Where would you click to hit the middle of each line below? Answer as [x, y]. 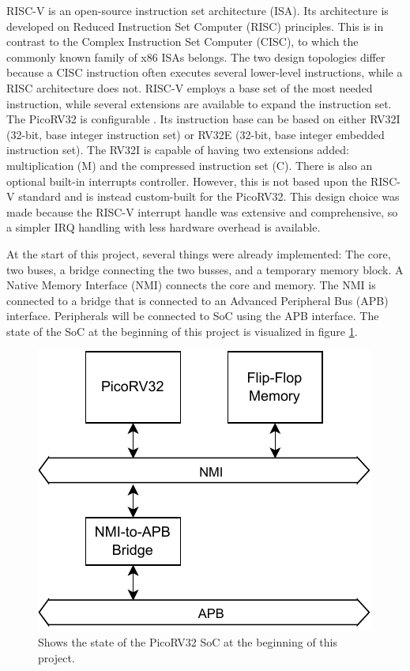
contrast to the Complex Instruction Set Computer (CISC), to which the [182, 41]
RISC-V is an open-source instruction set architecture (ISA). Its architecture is [197, 10]
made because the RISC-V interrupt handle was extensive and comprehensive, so [202, 211]
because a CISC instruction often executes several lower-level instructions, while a [205, 72]
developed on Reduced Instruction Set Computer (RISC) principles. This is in [195, 26]
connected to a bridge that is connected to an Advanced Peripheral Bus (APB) [197, 300]
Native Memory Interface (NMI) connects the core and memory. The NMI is [191, 285]
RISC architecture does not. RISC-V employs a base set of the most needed [190, 87]
